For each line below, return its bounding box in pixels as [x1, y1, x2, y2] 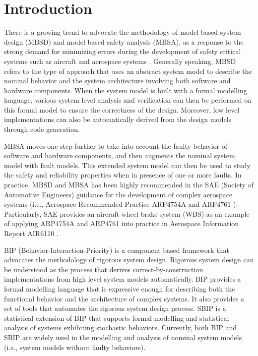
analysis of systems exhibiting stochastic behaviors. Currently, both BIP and [4, 322, 237, 333]
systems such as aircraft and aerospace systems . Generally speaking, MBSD [4, 56, 236, 66]
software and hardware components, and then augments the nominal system [4, 150, 235, 161]
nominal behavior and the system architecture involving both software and [4, 75, 231, 86]
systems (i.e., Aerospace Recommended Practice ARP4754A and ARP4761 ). [4, 199, 238, 209]
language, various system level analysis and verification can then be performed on [4, 95, 252, 105]
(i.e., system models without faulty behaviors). [4, 342, 146, 352]
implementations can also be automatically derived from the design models [4, 114, 232, 124]
